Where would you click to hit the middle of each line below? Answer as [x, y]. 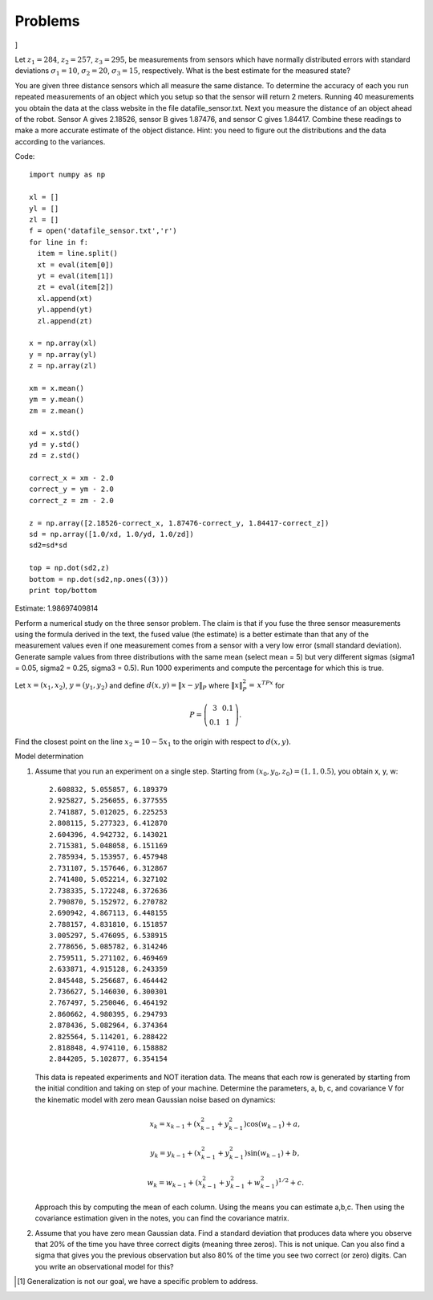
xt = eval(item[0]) [75, 264]
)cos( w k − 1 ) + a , [272, 1125]
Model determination [49, 756]
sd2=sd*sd [48, 545]
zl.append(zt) [65, 321]
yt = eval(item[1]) [75, 276]
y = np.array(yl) [63, 354]
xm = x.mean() [57, 388]
